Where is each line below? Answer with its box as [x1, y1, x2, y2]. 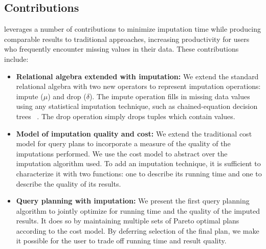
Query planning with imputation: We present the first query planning [16, 195, 250, 206]
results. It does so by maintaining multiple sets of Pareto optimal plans [16, 215, 239, 226]
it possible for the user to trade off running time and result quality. [16, 235, 227, 246]
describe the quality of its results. [16, 178, 121, 189]
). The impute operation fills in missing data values [89, 90, 250, 101]
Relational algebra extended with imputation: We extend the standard [16, 71, 259, 81]
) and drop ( [48, 90, 86, 101]
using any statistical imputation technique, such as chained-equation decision [16, 101, 258, 111]
